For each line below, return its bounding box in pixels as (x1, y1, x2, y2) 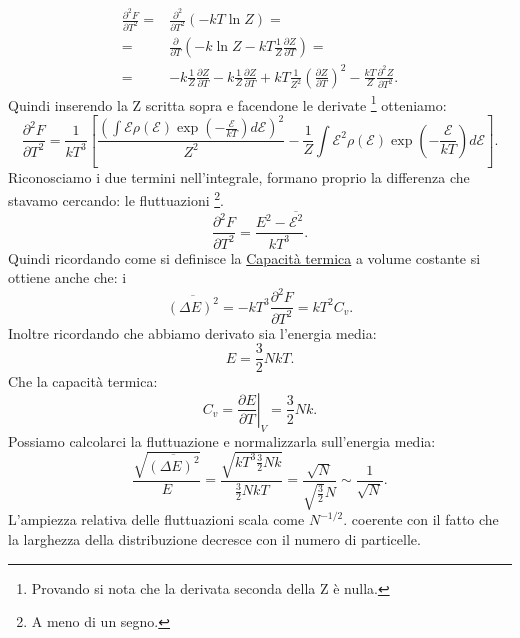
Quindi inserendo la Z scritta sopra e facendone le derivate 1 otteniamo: (8, 91, 447, 115)
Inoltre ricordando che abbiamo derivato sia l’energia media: (8, 322, 377, 343)
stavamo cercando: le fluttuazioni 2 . (8, 187, 224, 210)
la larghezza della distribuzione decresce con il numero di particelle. (8, 528, 421, 549)
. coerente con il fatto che (343, 509, 499, 530)
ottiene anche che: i (8, 267, 127, 288)
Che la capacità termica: (8, 371, 158, 392)
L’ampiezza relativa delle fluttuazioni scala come (8, 509, 305, 530)
